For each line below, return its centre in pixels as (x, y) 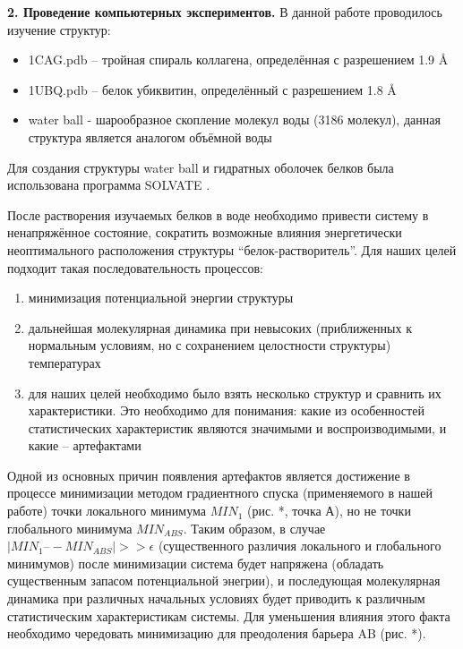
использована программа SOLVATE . (109, 185)
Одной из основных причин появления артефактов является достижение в (209, 475)
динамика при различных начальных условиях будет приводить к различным (216, 598)
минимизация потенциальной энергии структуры (161, 298)
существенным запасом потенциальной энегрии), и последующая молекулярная (224, 581)
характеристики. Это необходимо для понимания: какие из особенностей (226, 410)
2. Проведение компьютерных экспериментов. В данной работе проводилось (225, 12)
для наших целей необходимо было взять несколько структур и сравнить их (235, 393)
